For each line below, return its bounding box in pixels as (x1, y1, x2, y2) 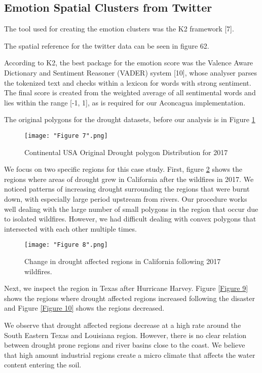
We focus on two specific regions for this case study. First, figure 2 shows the (4, 164, 243, 174)
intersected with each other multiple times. (4, 223, 137, 234)
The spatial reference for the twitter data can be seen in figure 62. (4, 40, 209, 51)
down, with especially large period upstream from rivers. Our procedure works (4, 193, 247, 204)
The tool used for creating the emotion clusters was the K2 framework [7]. (4, 23, 234, 34)
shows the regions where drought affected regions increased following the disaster (4, 292, 255, 303)
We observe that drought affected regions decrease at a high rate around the (4, 319, 241, 330)
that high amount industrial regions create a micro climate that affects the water (4, 349, 255, 360)
